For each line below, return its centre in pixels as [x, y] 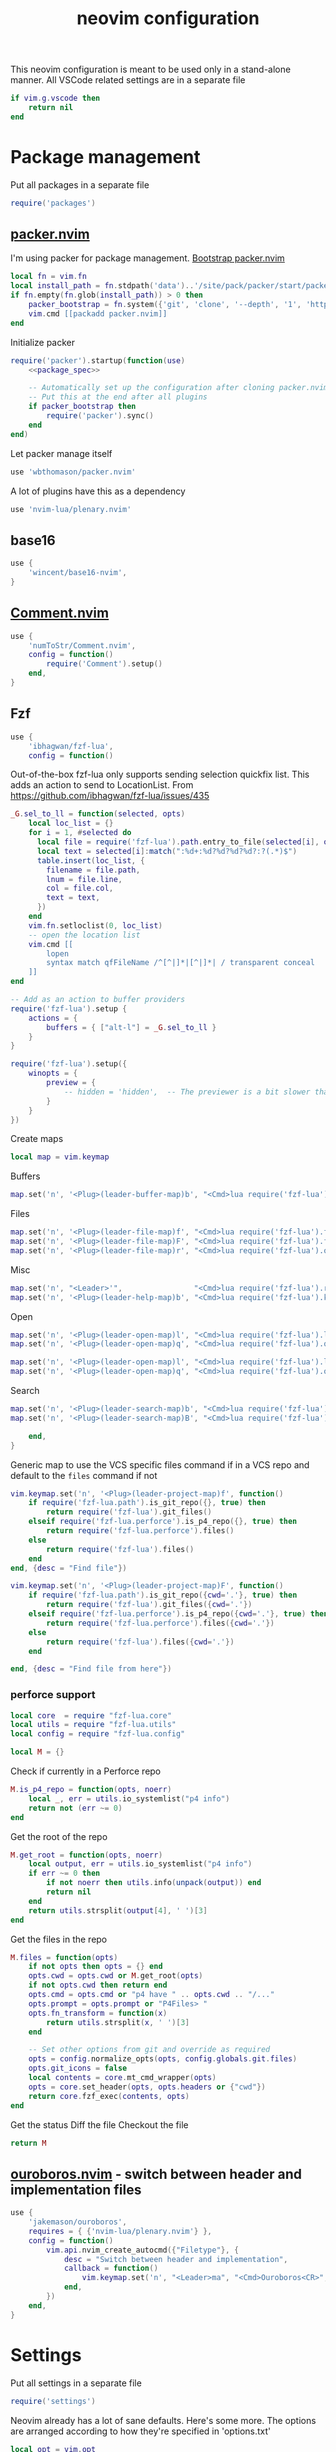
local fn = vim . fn [48, 277]
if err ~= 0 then [64, 1873]
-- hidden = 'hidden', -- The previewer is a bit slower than [198, 1092]
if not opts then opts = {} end [95, 1967]
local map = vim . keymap [60, 1157]
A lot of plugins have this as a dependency [98, 491]
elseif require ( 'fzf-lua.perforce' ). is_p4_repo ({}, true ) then [163, 1522]
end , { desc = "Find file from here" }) [91, 1669]
